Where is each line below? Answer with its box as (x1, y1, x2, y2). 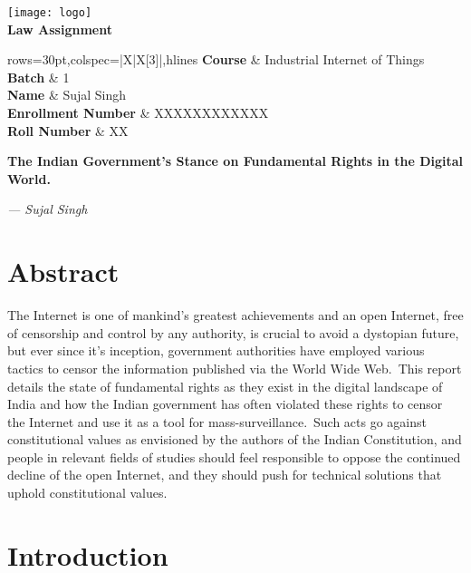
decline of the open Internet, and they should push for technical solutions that (7, 465, 442, 484)
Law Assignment (7, 19, 112, 38)
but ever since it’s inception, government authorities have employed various (7, 341, 425, 360)
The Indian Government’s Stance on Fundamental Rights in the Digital (7, 151, 464, 170)
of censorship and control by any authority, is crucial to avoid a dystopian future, (7, 323, 459, 342)
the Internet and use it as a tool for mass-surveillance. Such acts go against (7, 412, 428, 431)
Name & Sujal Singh (7, 85, 127, 104)
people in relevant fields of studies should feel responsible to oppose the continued (7, 447, 461, 466)
